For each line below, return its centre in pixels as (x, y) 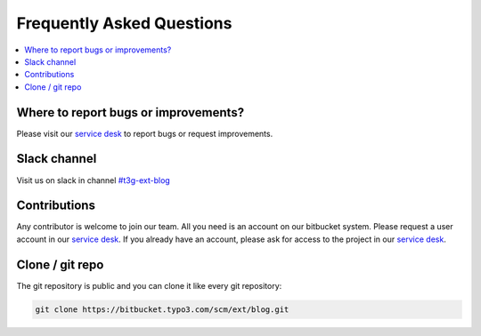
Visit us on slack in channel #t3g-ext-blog (94, 180)
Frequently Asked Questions (124, 23)
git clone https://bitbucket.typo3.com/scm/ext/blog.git (162, 309)
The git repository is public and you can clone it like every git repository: (149, 285)
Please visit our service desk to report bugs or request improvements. (145, 133)
